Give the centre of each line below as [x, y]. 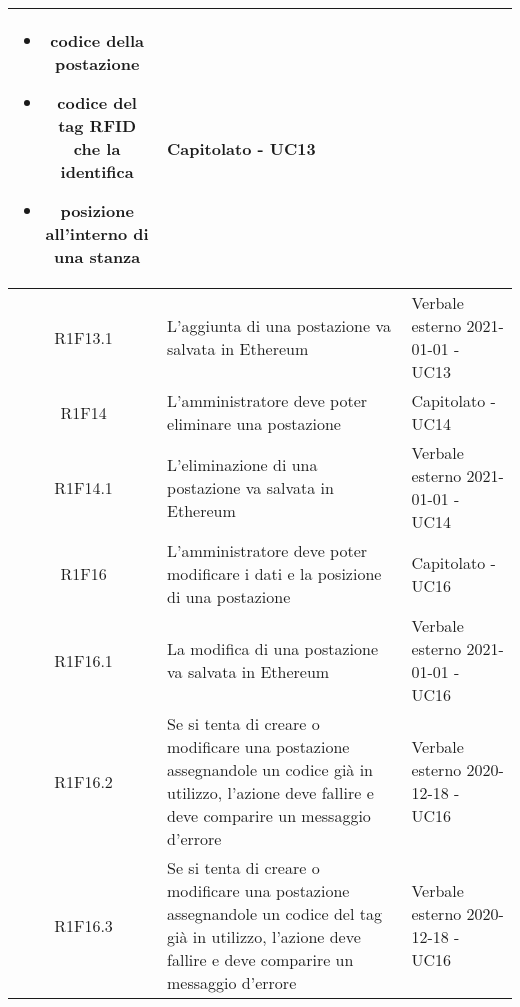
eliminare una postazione [254, 423]
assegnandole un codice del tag [274, 913]
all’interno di [97, 233]
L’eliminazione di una [242, 464]
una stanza [97, 256]
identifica [97, 171]
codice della [97, 40]
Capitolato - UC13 [241, 148]
